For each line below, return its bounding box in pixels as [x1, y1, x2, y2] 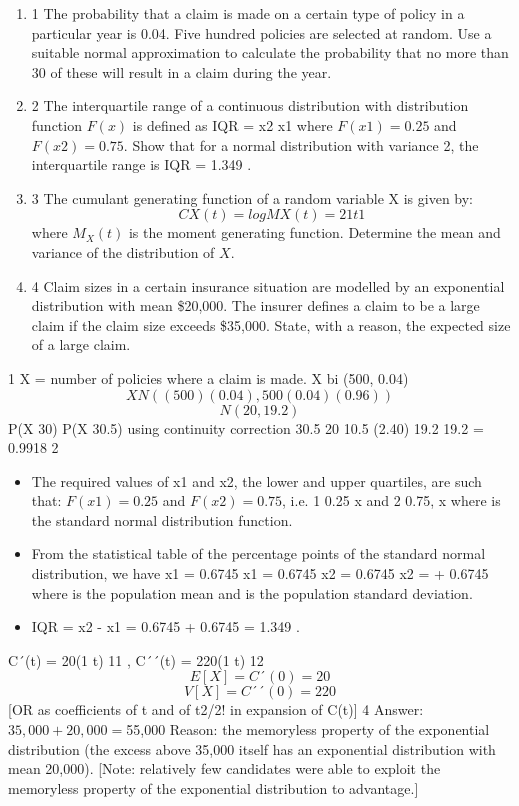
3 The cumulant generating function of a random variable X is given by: [31, 187, 474, 208]
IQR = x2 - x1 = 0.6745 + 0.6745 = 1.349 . [31, 616, 300, 637]
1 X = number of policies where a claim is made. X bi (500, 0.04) [8, 367, 409, 388]
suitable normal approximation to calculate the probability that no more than [31, 42, 509, 63]
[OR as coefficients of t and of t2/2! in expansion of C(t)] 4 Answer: [8, 699, 424, 720]
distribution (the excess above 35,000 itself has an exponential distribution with [8, 738, 496, 759]
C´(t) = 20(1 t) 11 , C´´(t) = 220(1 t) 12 [8, 649, 264, 670]
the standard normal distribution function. [31, 509, 293, 530]
